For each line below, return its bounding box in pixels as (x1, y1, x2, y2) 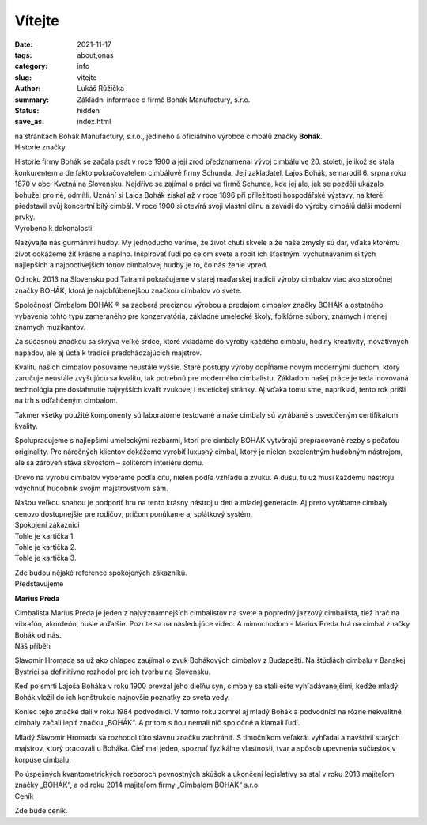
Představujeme (14, 579, 64, 588)
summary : (14, 95, 50, 104)
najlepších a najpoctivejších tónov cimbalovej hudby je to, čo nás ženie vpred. (14, 259, 268, 269)
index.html (77, 117, 111, 127)
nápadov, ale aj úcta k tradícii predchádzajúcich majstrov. (14, 348, 202, 358)
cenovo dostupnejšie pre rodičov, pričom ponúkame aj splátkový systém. (14, 509, 253, 518)
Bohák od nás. (14, 630, 62, 640)
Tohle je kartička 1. (14, 531, 75, 541)
